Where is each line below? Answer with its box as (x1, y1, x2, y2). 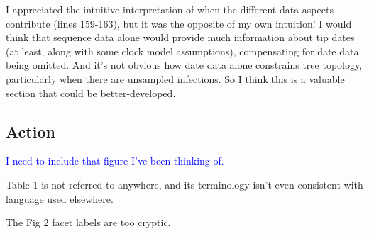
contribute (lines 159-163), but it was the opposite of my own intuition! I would (6, 16, 352, 30)
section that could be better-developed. (6, 85, 176, 100)
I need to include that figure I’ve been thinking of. (6, 153, 224, 168)
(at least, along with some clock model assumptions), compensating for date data (6, 43, 359, 58)
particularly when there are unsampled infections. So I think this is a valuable (6, 71, 345, 86)
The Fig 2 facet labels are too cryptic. (6, 215, 171, 230)
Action (6, 120, 55, 142)
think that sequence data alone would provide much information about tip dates (6, 30, 355, 45)
